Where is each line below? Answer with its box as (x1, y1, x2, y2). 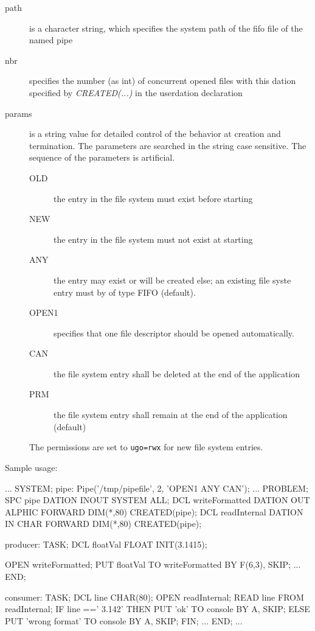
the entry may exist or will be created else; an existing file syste (54, 273, 291, 286)
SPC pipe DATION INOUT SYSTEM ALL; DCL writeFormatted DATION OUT (5, 493, 310, 506)
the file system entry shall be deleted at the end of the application (54, 367, 300, 380)
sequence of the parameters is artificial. (29, 151, 175, 164)
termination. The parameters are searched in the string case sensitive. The (29, 139, 306, 152)
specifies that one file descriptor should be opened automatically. (54, 326, 294, 339)
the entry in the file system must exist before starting (54, 192, 253, 204)
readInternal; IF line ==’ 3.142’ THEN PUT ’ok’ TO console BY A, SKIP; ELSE (5, 602, 310, 615)
